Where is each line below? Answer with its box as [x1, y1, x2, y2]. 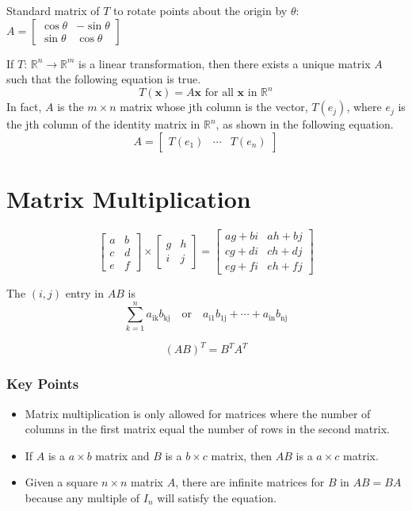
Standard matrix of [6, 2, 100, 18]
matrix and [95, 447, 150, 463]
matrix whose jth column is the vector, [120, 98, 308, 115]
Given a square [25, 474, 98, 490]
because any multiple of [25, 489, 140, 505]
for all [204, 87, 234, 99]
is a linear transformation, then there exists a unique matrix [78, 55, 371, 71]
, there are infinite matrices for [175, 474, 325, 490]
